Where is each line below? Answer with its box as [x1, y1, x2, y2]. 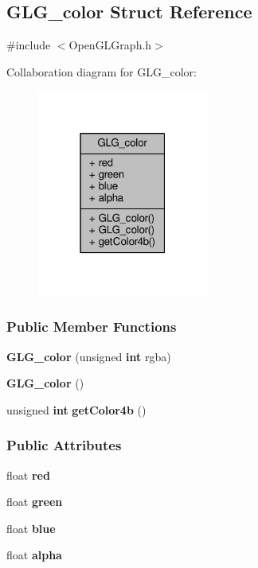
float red [6, 466, 50, 483]
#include [6, 37, 51, 53]
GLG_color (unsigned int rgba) [6, 348, 171, 364]
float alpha [6, 547, 62, 563]
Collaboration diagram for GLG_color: [6, 63, 197, 80]
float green [6, 493, 63, 510]
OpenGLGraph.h [68, 37, 152, 53]
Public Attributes [6, 435, 122, 455]
